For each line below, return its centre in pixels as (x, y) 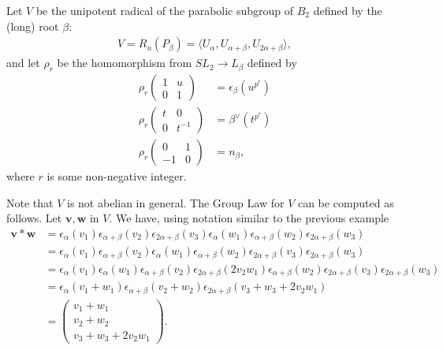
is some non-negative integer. (117, 176)
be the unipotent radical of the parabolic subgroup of (165, 10)
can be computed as (346, 202)
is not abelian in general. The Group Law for (176, 202)
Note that (30, 202)
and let (23, 63)
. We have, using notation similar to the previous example (249, 218)
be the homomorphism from (125, 63)
